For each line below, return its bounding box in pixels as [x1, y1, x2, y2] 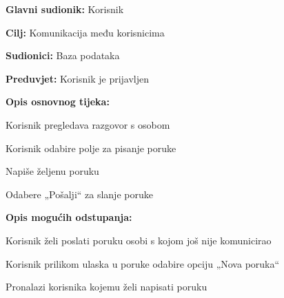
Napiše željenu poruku [6, 164, 99, 178]
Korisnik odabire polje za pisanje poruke [6, 140, 176, 155]
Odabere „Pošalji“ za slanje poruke [6, 187, 153, 201]
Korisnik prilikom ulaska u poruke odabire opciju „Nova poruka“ [6, 256, 280, 270]
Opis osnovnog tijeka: [6, 94, 110, 109]
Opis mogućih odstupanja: [6, 210, 132, 224]
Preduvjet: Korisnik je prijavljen [6, 71, 150, 85]
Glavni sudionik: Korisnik [6, 2, 124, 16]
